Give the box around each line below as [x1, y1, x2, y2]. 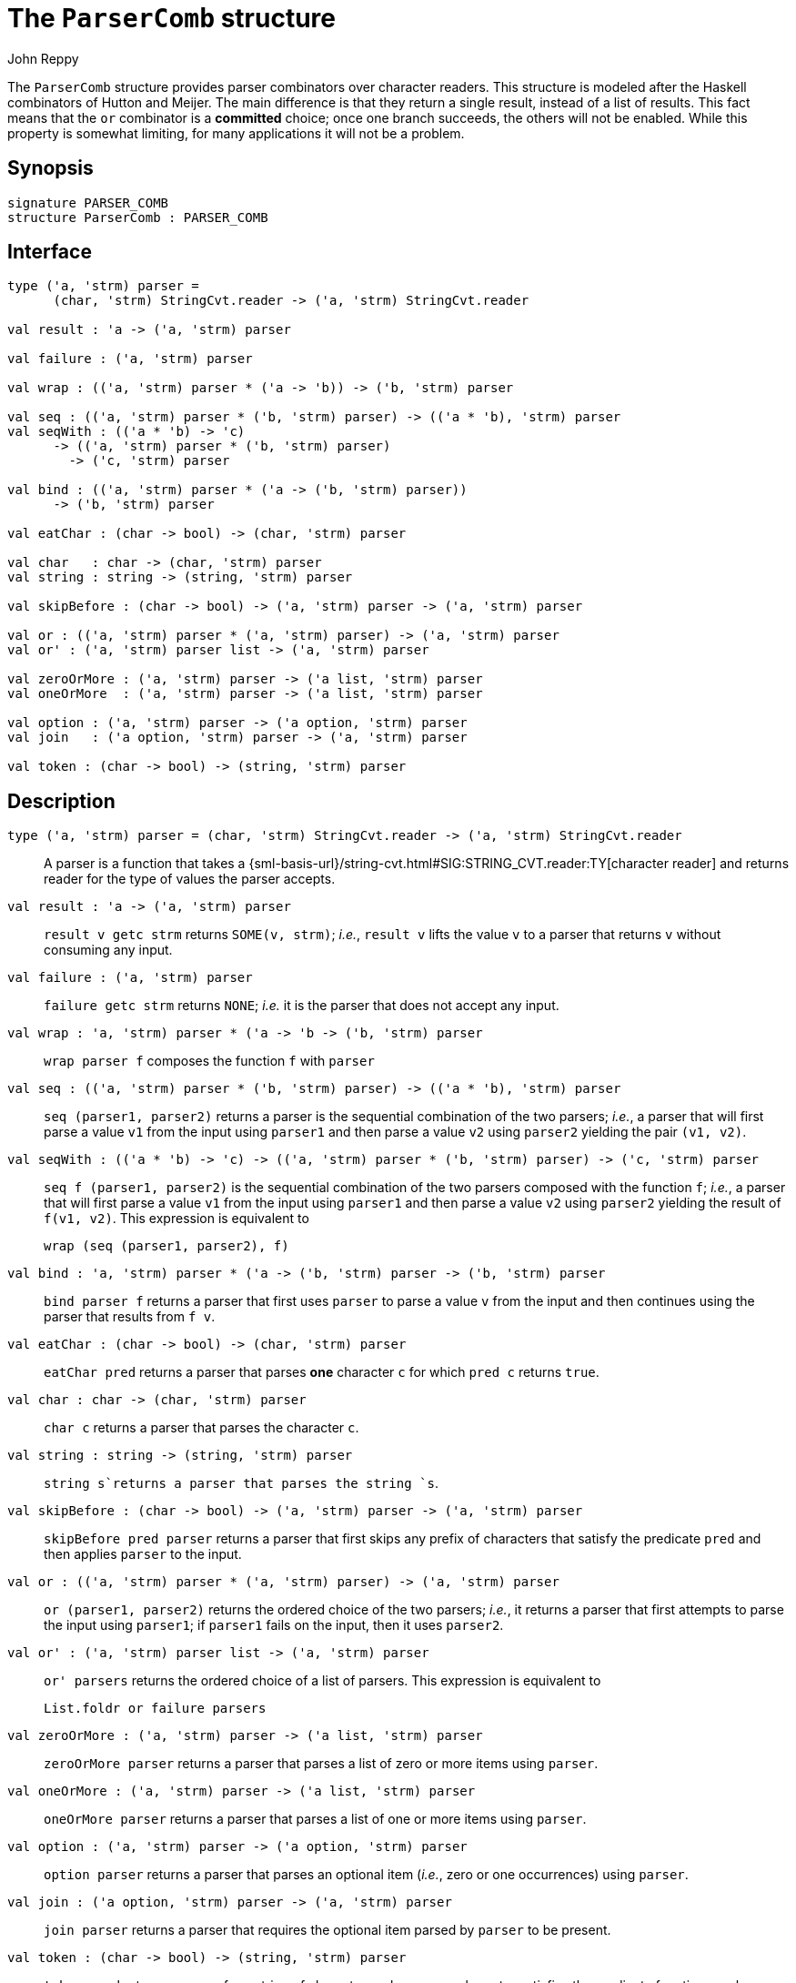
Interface [7, 240, 92, 264]
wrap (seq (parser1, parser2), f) [44, 1239, 289, 1254]
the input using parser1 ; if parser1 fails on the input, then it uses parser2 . [44, 1617, 504, 1634]
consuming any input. [44, 942, 173, 958]
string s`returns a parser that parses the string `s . [44, 1475, 438, 1492]
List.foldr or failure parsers [44, 1701, 267, 1716]
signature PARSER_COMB [7, 195, 169, 210]
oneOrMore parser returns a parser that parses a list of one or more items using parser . [44, 1811, 587, 1827]
